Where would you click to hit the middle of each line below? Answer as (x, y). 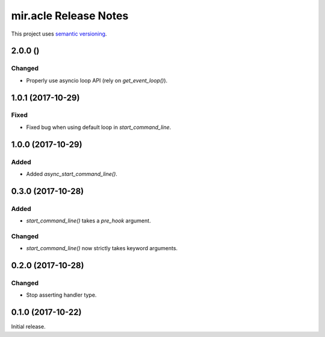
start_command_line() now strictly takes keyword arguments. (102, 248)
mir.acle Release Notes (70, 16)
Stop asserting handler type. (61, 295)
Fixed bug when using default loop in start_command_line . (99, 127)
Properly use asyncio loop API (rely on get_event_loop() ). (97, 80)
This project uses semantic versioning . (59, 34)
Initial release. (28, 327)
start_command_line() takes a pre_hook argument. (88, 221)
